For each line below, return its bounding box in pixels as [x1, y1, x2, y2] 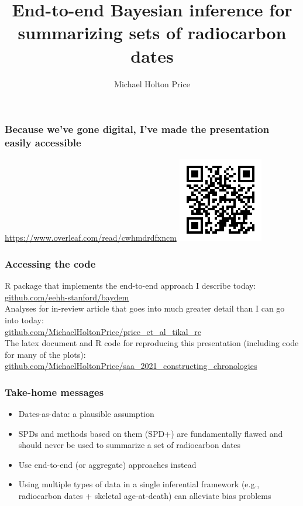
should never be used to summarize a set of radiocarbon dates [18, 439, 241, 451]
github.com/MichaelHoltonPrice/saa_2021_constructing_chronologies [5, 360, 257, 372]
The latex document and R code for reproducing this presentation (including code [5, 337, 299, 349]
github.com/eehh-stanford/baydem [5, 290, 129, 303]
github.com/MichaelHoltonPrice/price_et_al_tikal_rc [5, 325, 201, 337]
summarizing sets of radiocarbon [18, 20, 287, 45]
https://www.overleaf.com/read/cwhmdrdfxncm [5, 231, 177, 244]
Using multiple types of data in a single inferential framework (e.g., [18, 478, 260, 490]
